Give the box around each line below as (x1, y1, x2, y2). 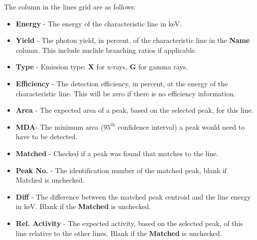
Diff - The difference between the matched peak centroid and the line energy (15, 191, 251, 202)
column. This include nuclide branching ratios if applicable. (15, 44, 197, 55)
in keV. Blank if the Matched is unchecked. (15, 201, 151, 212)
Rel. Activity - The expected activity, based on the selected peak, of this (15, 218, 243, 228)
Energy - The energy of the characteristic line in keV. (15, 18, 182, 28)
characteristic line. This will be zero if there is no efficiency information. (15, 88, 236, 98)
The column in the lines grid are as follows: (4, 1, 136, 11)
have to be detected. (15, 131, 78, 142)
